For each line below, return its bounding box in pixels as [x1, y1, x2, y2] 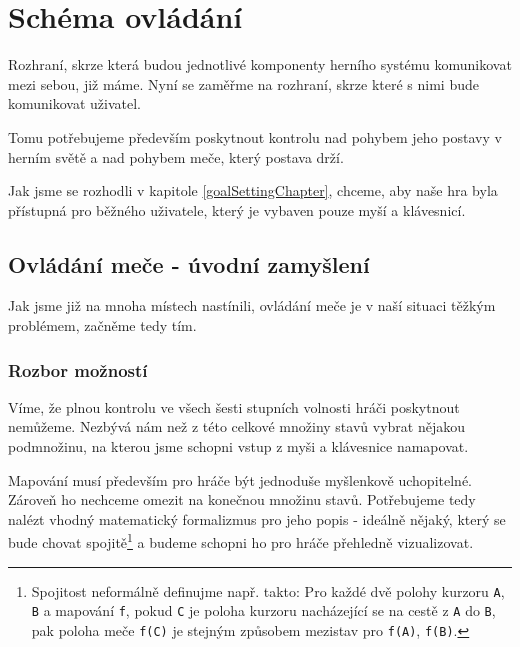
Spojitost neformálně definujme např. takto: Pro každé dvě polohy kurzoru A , [31, 580, 505, 601]
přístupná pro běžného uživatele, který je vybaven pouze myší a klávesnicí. [8, 199, 466, 220]
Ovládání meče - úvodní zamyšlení [8, 248, 370, 279]
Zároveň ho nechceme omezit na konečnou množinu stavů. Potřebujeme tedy [8, 489, 476, 510]
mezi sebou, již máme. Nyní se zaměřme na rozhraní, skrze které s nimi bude [8, 73, 479, 94]
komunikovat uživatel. [8, 93, 141, 114]
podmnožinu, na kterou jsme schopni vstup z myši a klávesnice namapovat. [8, 436, 469, 457]
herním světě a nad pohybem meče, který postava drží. [8, 146, 344, 167]
